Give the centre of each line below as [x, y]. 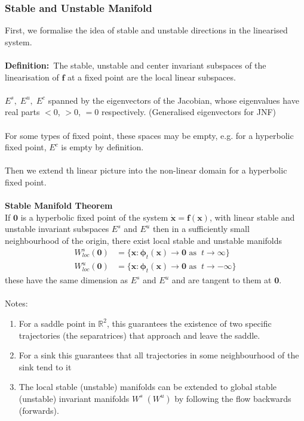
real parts [22, 112]
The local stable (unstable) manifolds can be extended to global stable [148, 387]
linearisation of [32, 77]
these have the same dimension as [66, 280]
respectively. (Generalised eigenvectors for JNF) [189, 112]
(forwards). [39, 410]
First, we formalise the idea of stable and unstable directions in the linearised [146, 30]
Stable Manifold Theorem [59, 205]
